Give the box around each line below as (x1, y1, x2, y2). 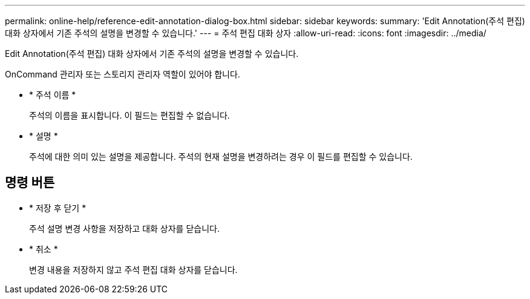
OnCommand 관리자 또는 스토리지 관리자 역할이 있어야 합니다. (5, 69, 240, 79)
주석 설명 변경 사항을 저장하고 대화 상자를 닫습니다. (29, 223, 220, 234)
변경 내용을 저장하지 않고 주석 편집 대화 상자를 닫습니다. (29, 264, 238, 275)
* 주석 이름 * (29, 90, 76, 100)
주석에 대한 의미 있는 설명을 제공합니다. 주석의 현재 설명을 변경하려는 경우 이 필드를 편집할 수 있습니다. (29, 151, 413, 162)
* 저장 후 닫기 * (29, 202, 87, 213)
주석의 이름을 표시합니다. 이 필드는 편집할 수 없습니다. (29, 110, 230, 120)
